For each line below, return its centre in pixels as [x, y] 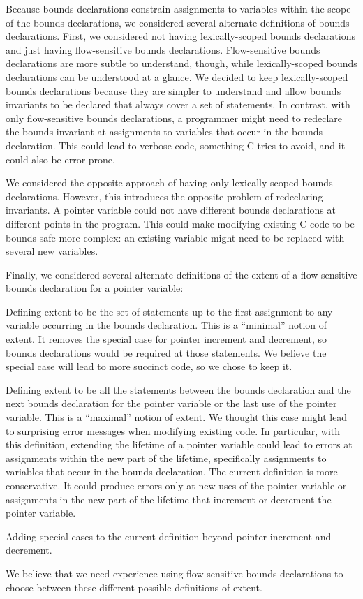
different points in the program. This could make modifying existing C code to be [180, 223]
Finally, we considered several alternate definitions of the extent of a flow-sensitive [181, 274]
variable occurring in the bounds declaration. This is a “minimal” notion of [166, 325]
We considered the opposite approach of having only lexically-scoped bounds [169, 183]
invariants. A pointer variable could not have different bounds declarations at [171, 210]
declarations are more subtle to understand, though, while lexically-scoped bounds [181, 63]
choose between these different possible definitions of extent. [134, 587]
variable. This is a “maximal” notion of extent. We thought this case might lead [177, 417]
